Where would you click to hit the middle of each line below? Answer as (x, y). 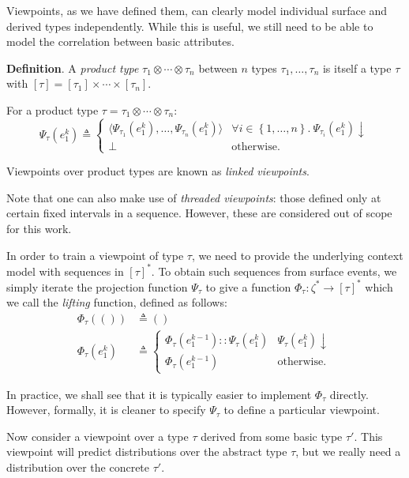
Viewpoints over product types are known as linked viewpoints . (158, 171)
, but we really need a (348, 452)
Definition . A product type (73, 68)
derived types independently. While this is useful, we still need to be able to (190, 26)
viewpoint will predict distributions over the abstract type (147, 452)
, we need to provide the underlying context (297, 255)
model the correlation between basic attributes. (120, 41)
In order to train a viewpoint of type (95, 255)
